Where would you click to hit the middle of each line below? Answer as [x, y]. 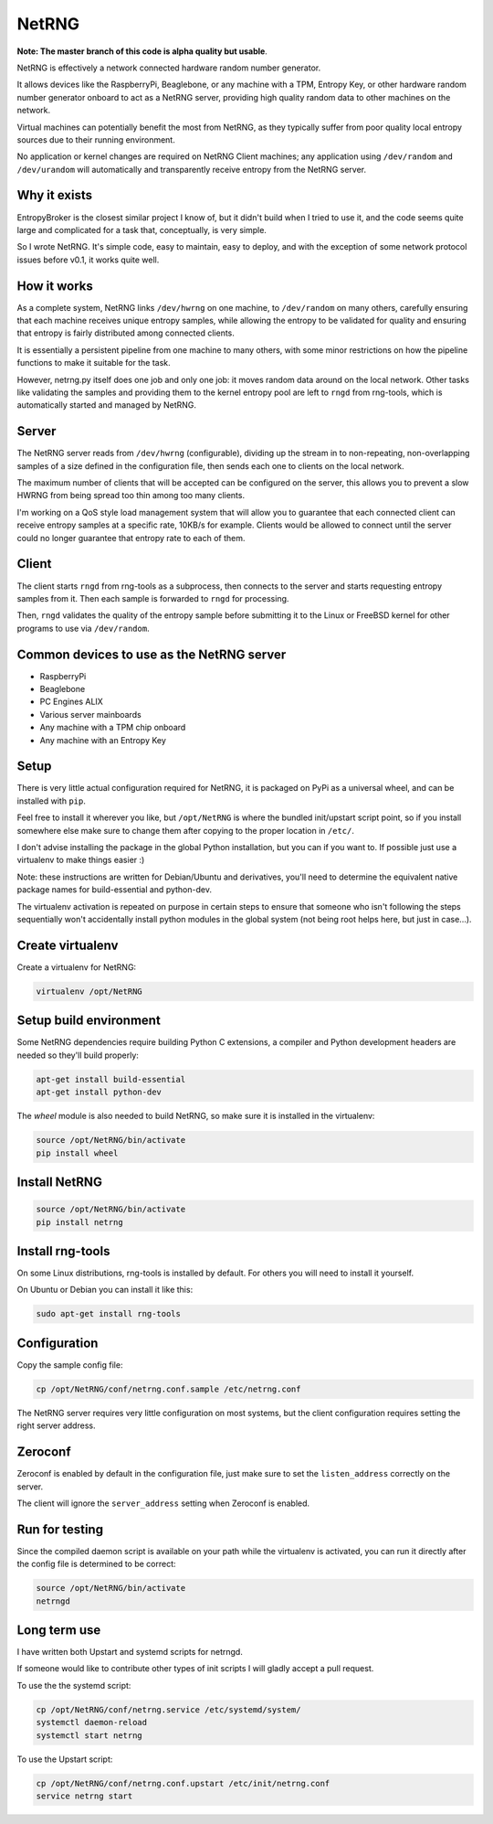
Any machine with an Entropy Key [103, 740]
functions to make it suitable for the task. [94, 363]
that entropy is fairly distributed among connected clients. [126, 333]
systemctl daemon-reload [92, 1723]
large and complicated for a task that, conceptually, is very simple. [142, 229]
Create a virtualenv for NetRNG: [77, 967]
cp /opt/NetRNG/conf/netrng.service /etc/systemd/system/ [168, 1709]
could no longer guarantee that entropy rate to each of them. [131, 538]
